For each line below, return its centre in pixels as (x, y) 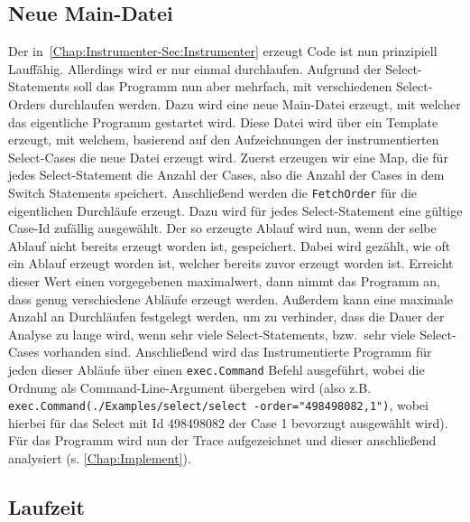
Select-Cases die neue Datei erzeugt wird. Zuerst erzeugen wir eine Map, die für (228, 157)
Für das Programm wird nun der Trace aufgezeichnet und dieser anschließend (222, 440)
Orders (27, 103)
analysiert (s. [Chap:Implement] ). (100, 458)
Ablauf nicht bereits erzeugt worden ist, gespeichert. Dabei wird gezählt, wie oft (230, 245)
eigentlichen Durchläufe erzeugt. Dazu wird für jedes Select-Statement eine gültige (235, 210)
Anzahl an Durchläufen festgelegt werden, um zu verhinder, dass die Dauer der (226, 317)
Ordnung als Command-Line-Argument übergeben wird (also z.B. (190, 387)
